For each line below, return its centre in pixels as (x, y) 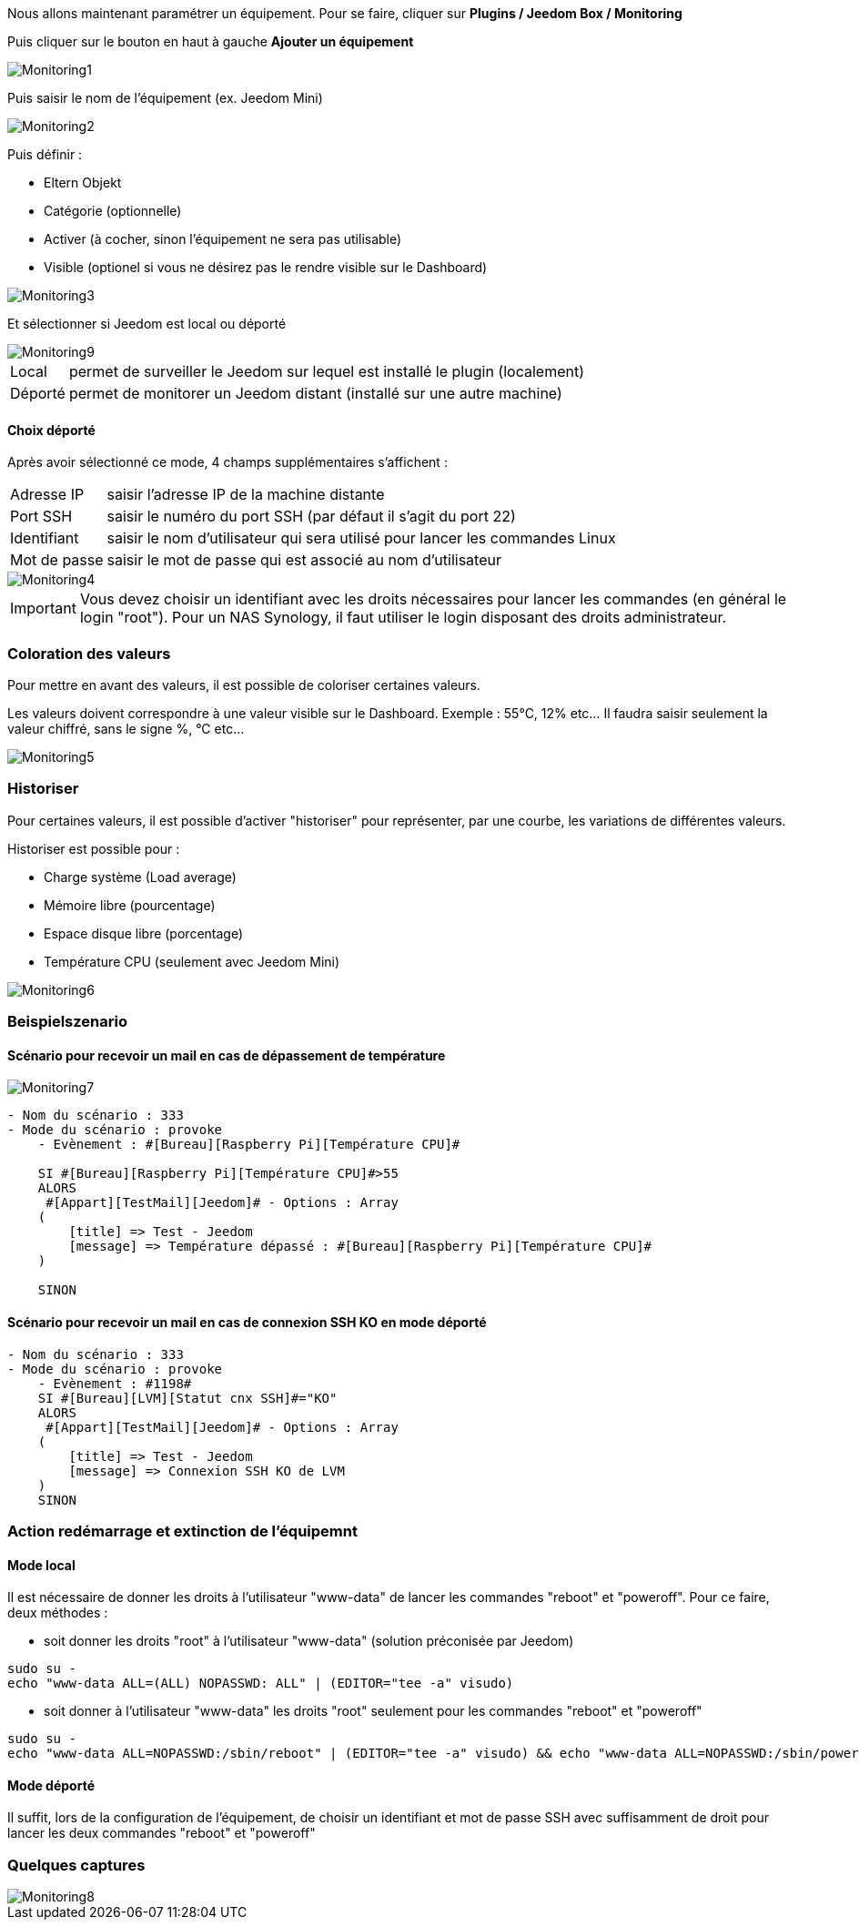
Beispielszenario (67, 1022)
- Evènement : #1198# (115, 1383)
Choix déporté (51, 430)
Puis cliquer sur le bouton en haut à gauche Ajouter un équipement (211, 41)
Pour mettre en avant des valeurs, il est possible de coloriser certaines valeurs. (244, 685)
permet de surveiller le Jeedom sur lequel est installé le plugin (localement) (326, 371)
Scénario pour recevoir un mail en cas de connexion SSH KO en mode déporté (247, 1322)
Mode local (41, 1565)
